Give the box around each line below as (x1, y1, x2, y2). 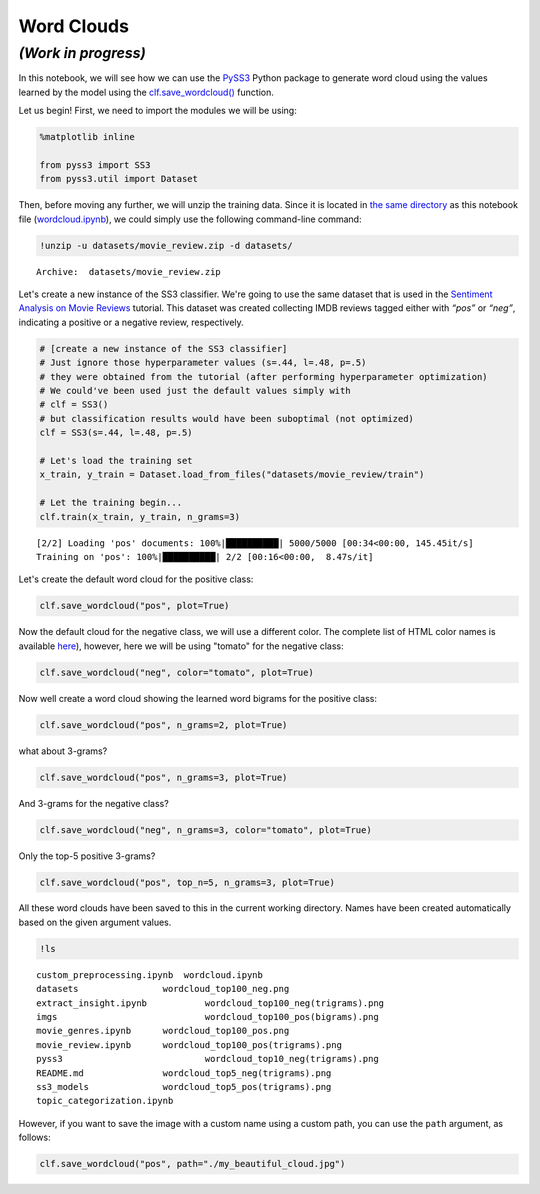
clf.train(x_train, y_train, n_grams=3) (39, 511, 240, 522)
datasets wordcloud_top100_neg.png (36, 983, 290, 995)
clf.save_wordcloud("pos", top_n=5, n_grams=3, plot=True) (39, 876, 335, 888)
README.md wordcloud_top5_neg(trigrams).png (36, 1067, 332, 1079)
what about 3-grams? (18, 745, 108, 757)
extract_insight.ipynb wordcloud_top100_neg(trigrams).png (36, 997, 385, 1009)
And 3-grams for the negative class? (18, 797, 169, 809)
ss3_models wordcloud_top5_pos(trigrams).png (36, 1081, 332, 1092)
